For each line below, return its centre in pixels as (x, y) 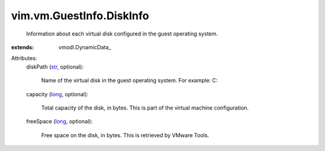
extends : (23, 47)
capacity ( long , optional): (57, 94)
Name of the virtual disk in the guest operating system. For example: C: (129, 81)
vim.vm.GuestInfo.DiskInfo (80, 16)
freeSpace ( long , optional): (59, 122)
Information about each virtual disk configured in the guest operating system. (122, 34)
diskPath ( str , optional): (55, 67)
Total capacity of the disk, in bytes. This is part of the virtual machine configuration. (145, 108)
